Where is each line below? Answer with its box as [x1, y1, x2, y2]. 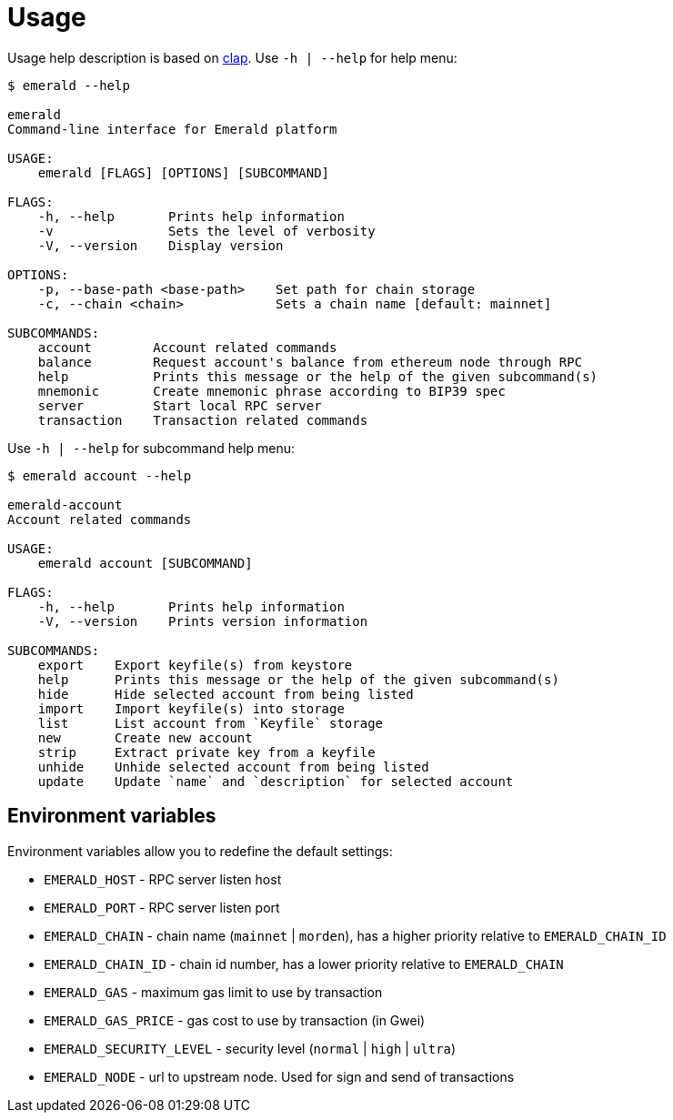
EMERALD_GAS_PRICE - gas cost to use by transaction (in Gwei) [44, 1012, 426, 1028]
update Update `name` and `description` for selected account [37, 773, 514, 789]
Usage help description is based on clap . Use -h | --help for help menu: [7, 49, 457, 66]
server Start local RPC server [37, 398, 322, 413]
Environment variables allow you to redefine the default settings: [7, 843, 393, 859]
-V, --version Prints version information [37, 613, 368, 629]
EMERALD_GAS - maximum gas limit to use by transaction [44, 984, 383, 1000]
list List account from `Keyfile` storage [37, 715, 384, 731]
